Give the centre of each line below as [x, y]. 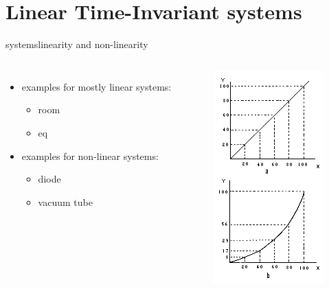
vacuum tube [65, 201]
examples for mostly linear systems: [97, 86]
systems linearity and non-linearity [77, 44]
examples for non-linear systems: [90, 155]
